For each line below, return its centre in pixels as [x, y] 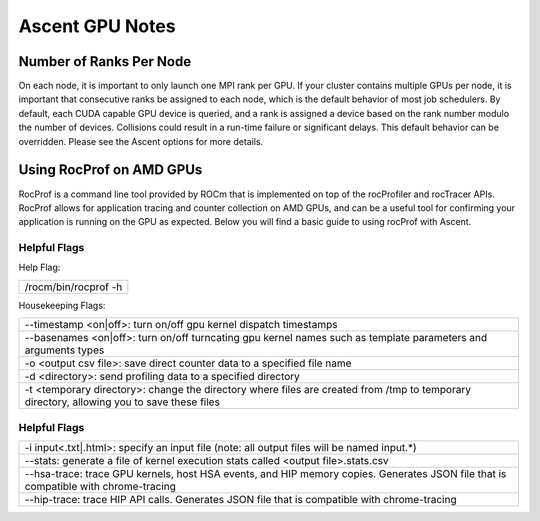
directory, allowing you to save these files [122, 402]
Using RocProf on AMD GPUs [110, 170]
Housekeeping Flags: [62, 305]
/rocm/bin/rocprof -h [73, 287]
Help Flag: [39, 267]
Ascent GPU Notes [97, 26]
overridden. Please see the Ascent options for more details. [141, 141]
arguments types [64, 350]
